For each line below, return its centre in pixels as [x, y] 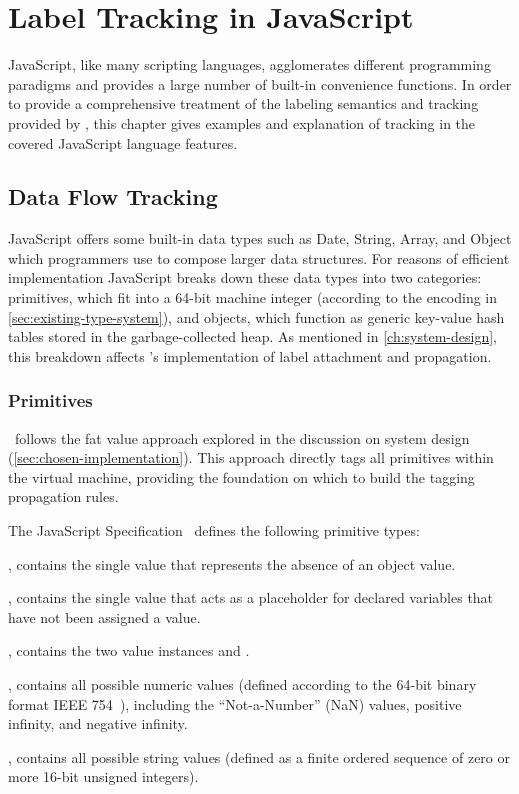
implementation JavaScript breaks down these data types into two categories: [245, 277]
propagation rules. [63, 496]
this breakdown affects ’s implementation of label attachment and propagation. [250, 355]
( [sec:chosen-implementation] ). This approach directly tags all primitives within [251, 457]
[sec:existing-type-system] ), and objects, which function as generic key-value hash [256, 316]
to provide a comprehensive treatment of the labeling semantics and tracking [243, 103]
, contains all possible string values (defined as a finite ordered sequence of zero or [259, 756]
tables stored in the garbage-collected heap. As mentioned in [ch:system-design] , [252, 336]
